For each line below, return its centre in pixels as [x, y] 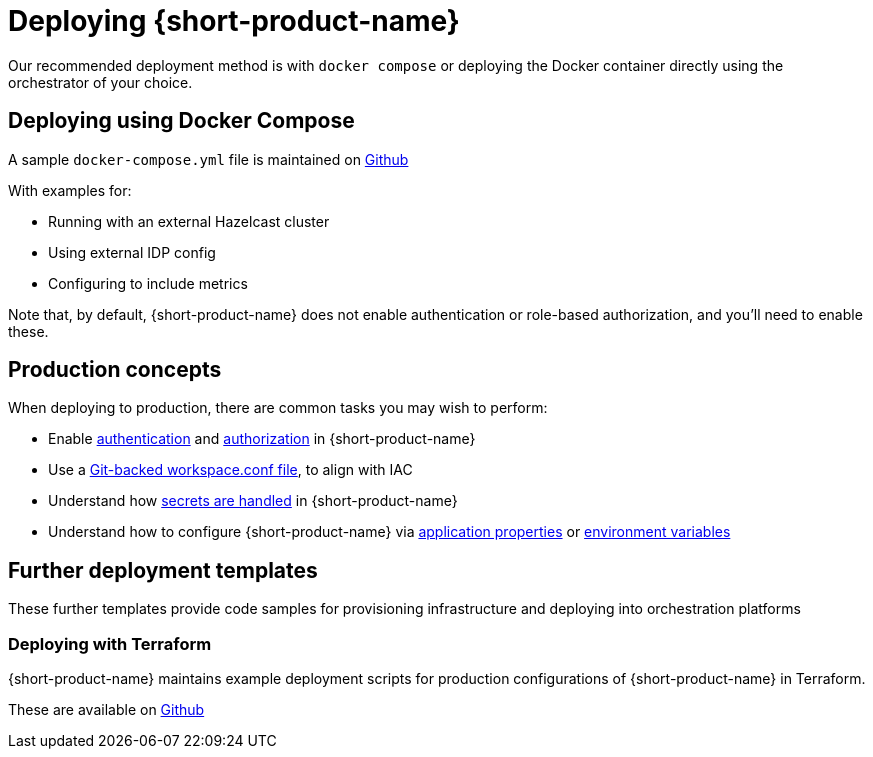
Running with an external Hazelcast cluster [189, 221]
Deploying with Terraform [110, 643]
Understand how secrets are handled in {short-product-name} [253, 501]
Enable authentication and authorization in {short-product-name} [262, 439]
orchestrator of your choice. [100, 82]
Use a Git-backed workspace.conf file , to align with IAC [230, 470]
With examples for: [70, 190]
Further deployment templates [163, 570]
